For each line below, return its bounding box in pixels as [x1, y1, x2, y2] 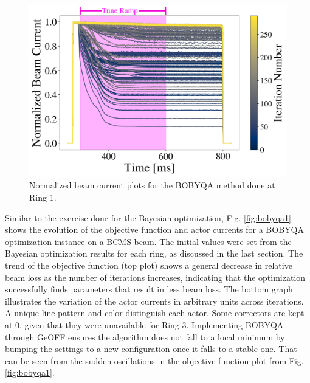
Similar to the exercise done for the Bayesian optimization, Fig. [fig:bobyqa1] [5, 211, 291, 224]
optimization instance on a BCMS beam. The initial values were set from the [5, 235, 292, 247]
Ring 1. [29, 190, 57, 203]
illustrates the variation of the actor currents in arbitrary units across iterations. [5, 294, 304, 307]
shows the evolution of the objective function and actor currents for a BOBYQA [5, 223, 304, 236]
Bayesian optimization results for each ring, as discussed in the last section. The [5, 247, 303, 260]
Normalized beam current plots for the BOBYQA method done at [29, 179, 275, 191]
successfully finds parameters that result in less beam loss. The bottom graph [5, 283, 293, 295]
